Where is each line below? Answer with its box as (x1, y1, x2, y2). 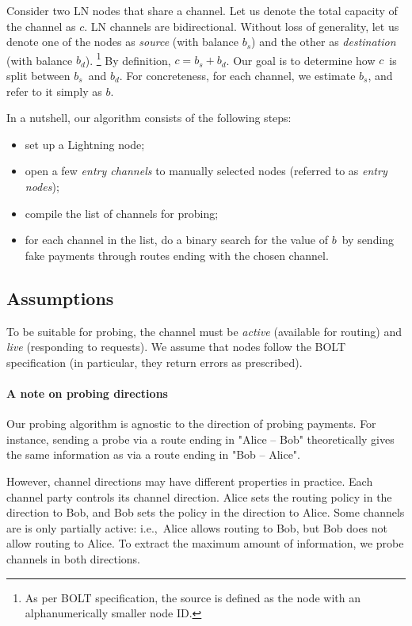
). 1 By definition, (85, 49, 171, 68)
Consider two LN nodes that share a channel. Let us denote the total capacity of (6, 2, 398, 18)
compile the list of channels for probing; (25, 204, 219, 221)
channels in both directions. (6, 550, 140, 567)
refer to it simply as (6, 82, 102, 99)
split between (6, 67, 71, 84)
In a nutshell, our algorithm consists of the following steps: (6, 109, 292, 126)
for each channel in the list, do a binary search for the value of (25, 231, 328, 248)
